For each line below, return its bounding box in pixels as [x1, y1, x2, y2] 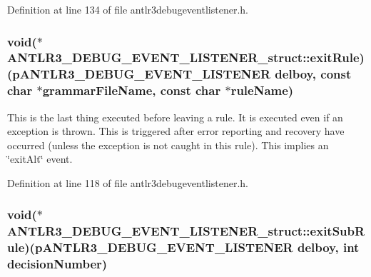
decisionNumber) [7, 255, 108, 273]
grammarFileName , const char [42, 81, 221, 99]
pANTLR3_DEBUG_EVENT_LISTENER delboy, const [12, 65, 352, 83]
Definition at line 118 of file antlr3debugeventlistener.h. [7, 175, 248, 190]
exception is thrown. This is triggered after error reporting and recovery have [7, 124, 345, 138]
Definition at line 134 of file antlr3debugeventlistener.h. [7, 2, 248, 16]
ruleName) [230, 81, 294, 99]
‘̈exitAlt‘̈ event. [7, 151, 73, 166]
